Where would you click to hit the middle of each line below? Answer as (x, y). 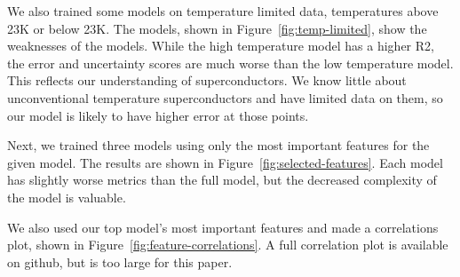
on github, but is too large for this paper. (120, 261)
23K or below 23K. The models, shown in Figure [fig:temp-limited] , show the (217, 28)
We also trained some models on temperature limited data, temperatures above (223, 11)
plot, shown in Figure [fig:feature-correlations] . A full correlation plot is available (228, 245)
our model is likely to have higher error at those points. (158, 115)
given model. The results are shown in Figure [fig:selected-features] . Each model (225, 162)
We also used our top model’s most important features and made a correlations (223, 227)
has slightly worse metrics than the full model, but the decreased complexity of (222, 180)
